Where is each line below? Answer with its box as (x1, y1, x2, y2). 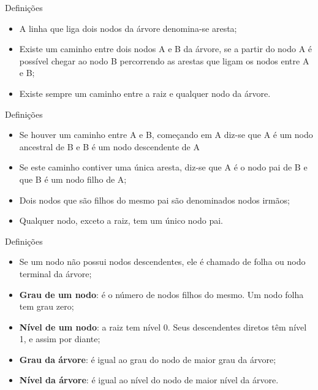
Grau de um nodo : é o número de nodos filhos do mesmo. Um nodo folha (19, 288, 304, 300)
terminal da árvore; (19, 267, 92, 280)
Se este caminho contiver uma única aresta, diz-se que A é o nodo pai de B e (19, 161, 308, 174)
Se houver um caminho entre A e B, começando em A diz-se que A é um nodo (19, 128, 313, 141)
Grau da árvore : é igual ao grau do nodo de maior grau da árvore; (19, 353, 276, 365)
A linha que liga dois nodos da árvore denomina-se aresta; (19, 21, 237, 34)
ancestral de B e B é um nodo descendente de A (19, 140, 200, 153)
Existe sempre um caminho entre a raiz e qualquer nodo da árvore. (19, 86, 271, 99)
